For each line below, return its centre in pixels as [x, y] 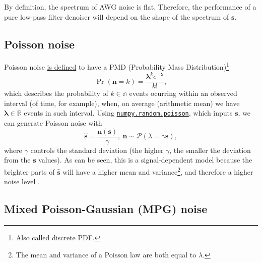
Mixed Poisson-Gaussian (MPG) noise [106, 209]
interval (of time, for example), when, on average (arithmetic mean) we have [122, 103]
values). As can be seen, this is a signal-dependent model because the [145, 160]
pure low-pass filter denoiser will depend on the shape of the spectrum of [117, 16]
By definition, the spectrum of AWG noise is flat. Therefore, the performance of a [130, 7]
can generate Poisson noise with [53, 123]
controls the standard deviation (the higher [97, 150]
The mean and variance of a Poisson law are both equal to [106, 254]
